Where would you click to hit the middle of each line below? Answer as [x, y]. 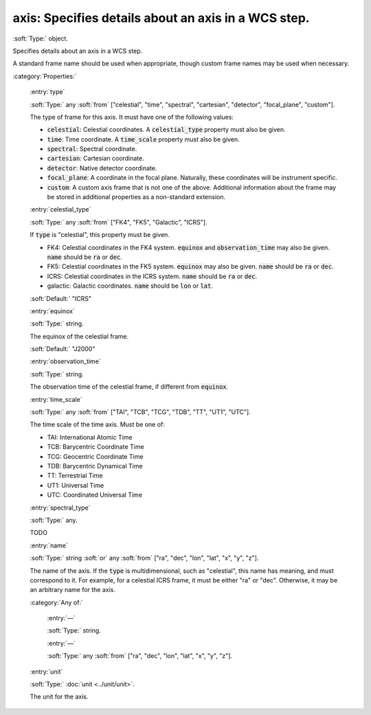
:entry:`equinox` [52, 311]
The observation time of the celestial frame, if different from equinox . [129, 387]
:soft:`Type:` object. [41, 38]
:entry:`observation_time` [65, 361]
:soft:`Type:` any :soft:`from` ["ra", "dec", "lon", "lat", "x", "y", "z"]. [140, 656]
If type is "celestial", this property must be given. [100, 235]
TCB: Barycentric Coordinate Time [95, 447]
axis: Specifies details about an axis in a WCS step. [161, 18]
